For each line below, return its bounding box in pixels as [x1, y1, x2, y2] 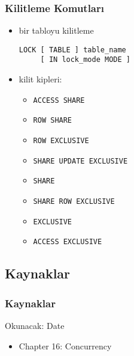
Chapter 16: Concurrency [19, 339, 112, 352]
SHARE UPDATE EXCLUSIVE [33, 156, 128, 165]
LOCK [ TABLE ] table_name [19, 45, 126, 54]
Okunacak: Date [5, 319, 65, 331]
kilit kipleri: [19, 73, 62, 85]
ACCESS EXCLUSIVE [33, 238, 102, 247]
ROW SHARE [33, 116, 72, 125]
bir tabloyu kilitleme [19, 24, 94, 37]
